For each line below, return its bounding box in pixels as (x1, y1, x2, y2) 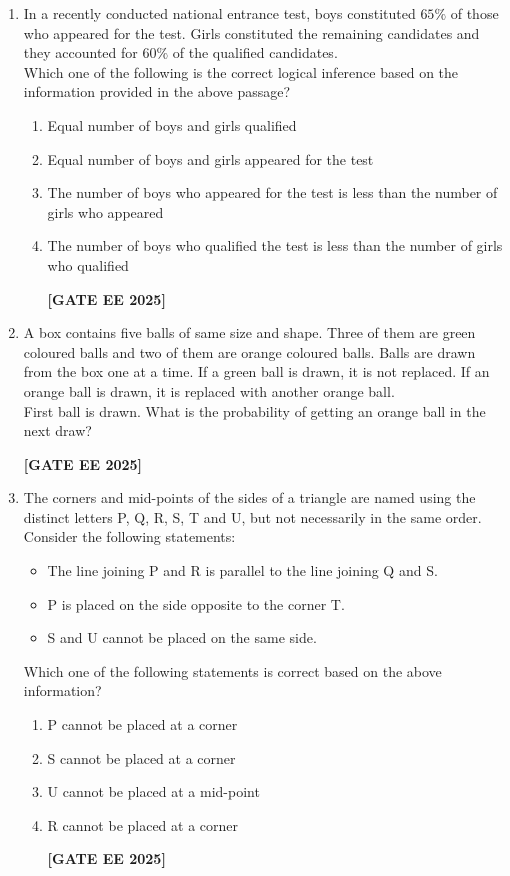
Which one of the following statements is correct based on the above (23, 660, 442, 681)
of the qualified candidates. (172, 42, 338, 63)
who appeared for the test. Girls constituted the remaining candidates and (23, 22, 480, 43)
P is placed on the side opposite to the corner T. (47, 593, 345, 614)
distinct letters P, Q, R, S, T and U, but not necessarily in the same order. (23, 506, 482, 527)
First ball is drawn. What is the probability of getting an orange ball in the (23, 400, 486, 421)
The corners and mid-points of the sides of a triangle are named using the (23, 487, 476, 508)
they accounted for (23, 42, 138, 63)
